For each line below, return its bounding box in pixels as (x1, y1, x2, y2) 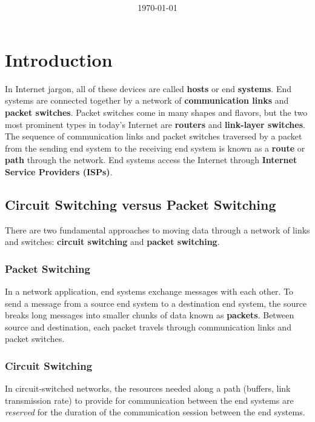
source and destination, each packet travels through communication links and (5, 320, 291, 333)
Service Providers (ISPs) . (5, 165, 113, 178)
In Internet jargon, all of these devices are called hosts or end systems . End (5, 82, 291, 95)
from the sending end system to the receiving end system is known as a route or (5, 141, 305, 154)
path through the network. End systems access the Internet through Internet (5, 153, 297, 166)
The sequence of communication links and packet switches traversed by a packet (5, 130, 302, 142)
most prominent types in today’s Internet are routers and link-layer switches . (5, 118, 305, 130)
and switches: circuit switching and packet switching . (5, 235, 220, 248)
